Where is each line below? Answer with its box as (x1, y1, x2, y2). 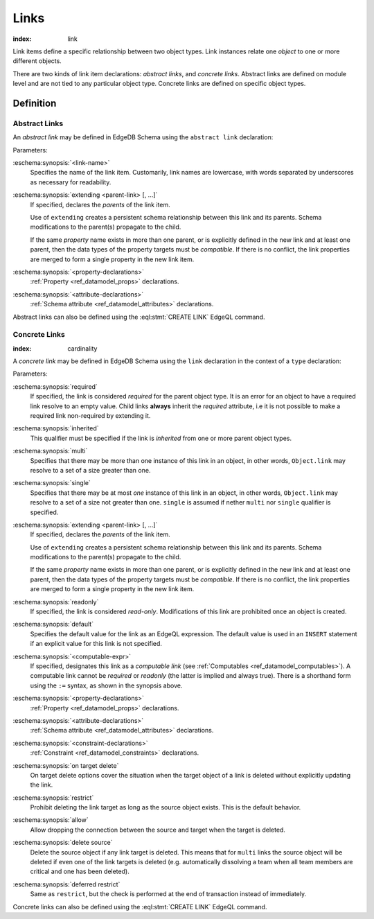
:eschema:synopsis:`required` (12, 382, 98, 391)
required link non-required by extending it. (30, 412, 151, 419)
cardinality (67, 344, 98, 353)
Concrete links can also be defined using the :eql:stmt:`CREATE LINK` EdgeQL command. (12, 902, 267, 911)
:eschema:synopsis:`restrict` (12, 794, 94, 802)
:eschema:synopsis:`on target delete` (12, 761, 119, 769)
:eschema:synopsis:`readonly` (12, 597, 99, 606)
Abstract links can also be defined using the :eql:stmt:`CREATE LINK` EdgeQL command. (12, 313, 265, 321)
